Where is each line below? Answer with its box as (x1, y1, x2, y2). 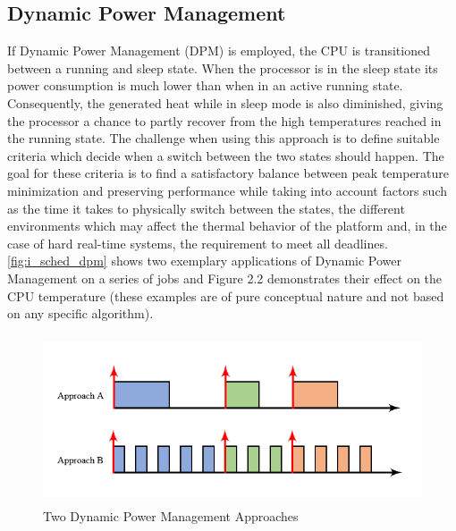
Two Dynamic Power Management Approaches (43, 507, 299, 526)
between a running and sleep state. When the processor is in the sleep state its (7, 58, 438, 77)
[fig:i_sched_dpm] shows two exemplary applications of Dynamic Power (7, 251, 401, 270)
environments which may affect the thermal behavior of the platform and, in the (7, 216, 447, 235)
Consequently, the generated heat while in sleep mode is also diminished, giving (7, 93, 443, 112)
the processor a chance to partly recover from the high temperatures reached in (7, 111, 442, 130)
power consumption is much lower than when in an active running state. (7, 76, 403, 95)
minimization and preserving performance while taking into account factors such (7, 181, 447, 199)
